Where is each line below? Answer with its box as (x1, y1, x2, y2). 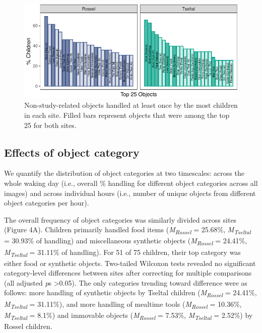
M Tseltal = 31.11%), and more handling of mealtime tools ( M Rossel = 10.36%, (4, 298, 242, 310)
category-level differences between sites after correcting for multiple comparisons (4, 268, 252, 278)
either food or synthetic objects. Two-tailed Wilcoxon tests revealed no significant (4, 257, 256, 268)
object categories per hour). (4, 197, 89, 208)
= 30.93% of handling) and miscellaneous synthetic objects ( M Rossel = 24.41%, (4, 235, 247, 247)
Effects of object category (4, 144, 140, 160)
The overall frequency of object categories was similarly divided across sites (4, 214, 237, 225)
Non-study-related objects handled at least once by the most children (24, 100, 238, 110)
